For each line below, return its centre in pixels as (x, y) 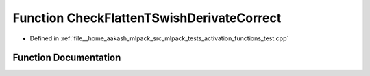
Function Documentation (67, 58)
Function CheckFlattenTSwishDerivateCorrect (147, 18)
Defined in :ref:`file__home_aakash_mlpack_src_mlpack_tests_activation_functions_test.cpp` (159, 38)
